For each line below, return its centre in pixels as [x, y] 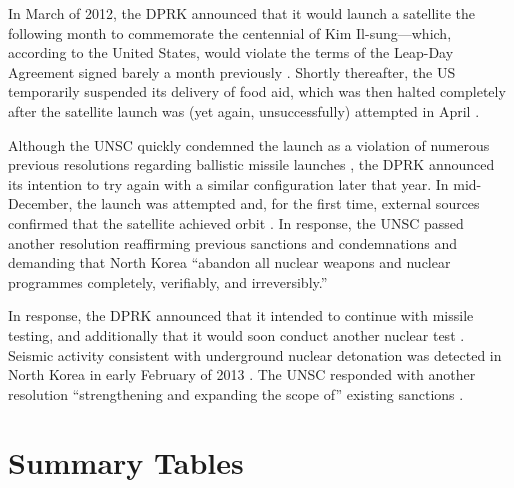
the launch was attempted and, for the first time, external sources [278, 203]
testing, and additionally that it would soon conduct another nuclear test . [236, 334]
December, [40, 203]
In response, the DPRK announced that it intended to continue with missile [241, 315]
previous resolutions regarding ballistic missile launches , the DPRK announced [251, 164]
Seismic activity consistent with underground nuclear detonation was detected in [255, 354]
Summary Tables [126, 462]
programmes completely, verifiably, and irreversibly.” [168, 281]
